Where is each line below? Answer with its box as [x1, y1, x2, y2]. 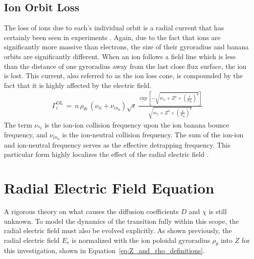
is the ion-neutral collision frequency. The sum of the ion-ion [62, 129, 244, 139]
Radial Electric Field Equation [4, 178, 214, 198]
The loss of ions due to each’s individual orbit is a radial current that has [4, 22, 224, 33]
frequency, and [4, 129, 47, 139]
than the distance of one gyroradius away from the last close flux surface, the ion [4, 61, 247, 71]
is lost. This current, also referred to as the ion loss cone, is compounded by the [4, 70, 243, 81]
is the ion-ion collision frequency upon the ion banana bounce [44, 120, 229, 130]
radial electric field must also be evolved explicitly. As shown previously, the [4, 225, 232, 236]
